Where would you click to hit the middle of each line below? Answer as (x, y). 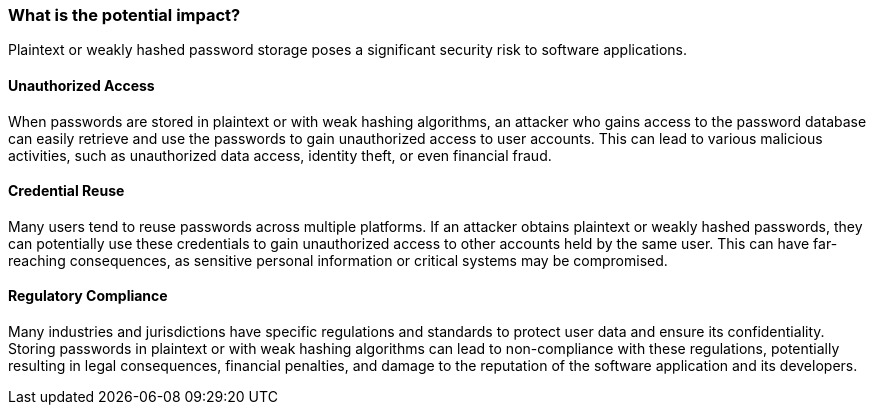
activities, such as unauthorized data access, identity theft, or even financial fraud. (280, 155)
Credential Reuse (66, 191)
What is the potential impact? (124, 15)
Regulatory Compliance (88, 296)
